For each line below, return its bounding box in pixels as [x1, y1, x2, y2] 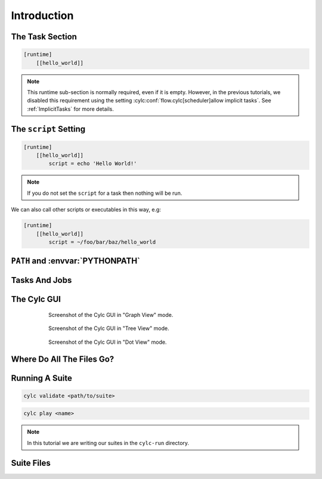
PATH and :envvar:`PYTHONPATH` [11, 256, 140, 266]
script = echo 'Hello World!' [48, 160, 137, 167]
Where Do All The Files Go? [11, 354, 114, 364]
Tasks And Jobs [11, 275, 72, 285]
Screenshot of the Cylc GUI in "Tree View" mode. [48, 325, 169, 332]
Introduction [11, 9, 74, 22]
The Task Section [11, 32, 78, 42]
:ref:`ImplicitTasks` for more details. [27, 105, 114, 113]
